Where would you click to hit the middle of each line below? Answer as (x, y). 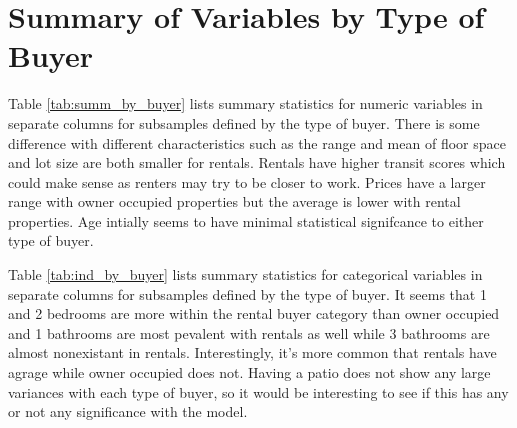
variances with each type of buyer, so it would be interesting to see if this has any (258, 391)
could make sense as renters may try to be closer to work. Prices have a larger (247, 181)
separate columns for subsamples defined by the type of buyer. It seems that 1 (247, 293)
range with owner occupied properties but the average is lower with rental (234, 201)
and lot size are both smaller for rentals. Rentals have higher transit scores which (257, 162)
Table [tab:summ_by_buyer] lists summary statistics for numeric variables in (245, 103)
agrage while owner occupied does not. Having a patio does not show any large (249, 372)
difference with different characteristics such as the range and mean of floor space (257, 142)
